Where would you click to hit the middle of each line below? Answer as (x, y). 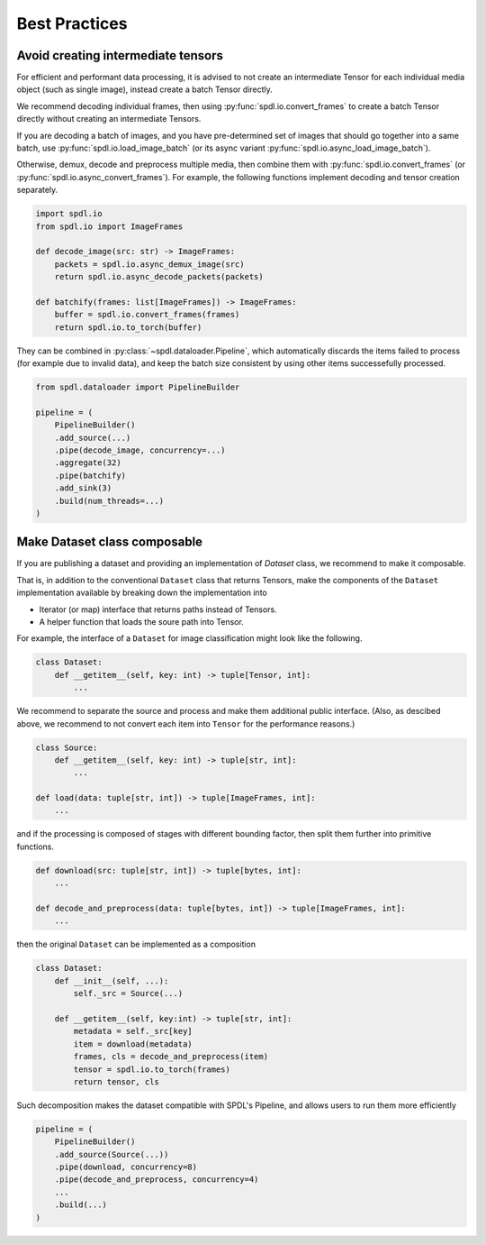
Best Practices (72, 23)
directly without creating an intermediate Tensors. (109, 119)
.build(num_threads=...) (109, 501)
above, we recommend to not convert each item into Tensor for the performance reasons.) (186, 723)
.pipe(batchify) (90, 475)
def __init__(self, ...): (112, 981)
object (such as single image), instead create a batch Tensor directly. (145, 89)
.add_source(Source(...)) (112, 1154)
